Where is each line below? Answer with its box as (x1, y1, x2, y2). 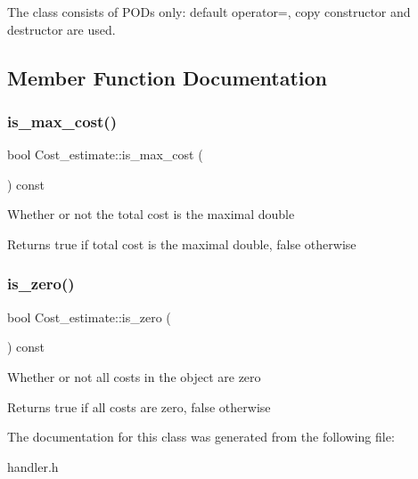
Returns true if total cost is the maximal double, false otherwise (7, 234, 357, 253)
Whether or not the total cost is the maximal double (7, 205, 295, 223)
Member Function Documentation (7, 63, 328, 91)
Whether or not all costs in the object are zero (7, 367, 261, 386)
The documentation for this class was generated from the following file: (7, 427, 395, 446)
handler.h (7, 457, 59, 475)
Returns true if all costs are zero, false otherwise (7, 397, 271, 416)
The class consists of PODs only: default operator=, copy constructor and (7, 3, 411, 20)
